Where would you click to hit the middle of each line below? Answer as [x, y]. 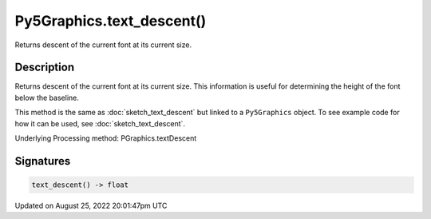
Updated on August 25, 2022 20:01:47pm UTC [91, 205]
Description [45, 68]
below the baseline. [47, 98]
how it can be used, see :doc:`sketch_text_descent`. [100, 123]
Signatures [43, 161]
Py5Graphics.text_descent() [111, 21]
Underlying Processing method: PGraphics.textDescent [106, 138]
